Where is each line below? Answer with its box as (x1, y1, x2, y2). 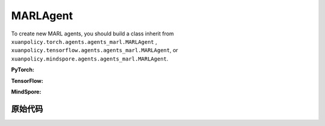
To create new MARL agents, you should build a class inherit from (11, 30, 175, 37)
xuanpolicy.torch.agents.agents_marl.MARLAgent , (11, 38, 158, 45)
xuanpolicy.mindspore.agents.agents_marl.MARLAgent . (11, 55, 169, 62)
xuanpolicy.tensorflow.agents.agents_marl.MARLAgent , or (11, 47, 179, 54)
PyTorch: (11, 66, 34, 73)
